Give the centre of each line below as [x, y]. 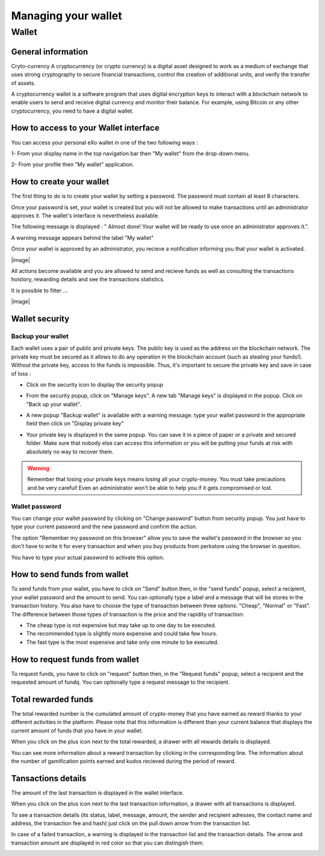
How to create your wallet [60, 182]
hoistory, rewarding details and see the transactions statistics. [88, 280]
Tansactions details [49, 778]
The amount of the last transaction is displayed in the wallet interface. [97, 793]
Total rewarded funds [52, 699]
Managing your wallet [67, 16]
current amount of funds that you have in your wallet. [77, 730]
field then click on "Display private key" [75, 423]
